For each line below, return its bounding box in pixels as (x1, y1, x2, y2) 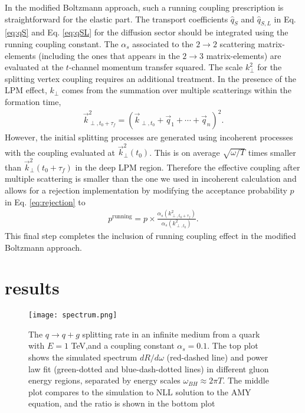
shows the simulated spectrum (28, 351, 137, 363)
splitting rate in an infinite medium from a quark (82, 327, 260, 340)
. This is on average (149, 146, 220, 158)
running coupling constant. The (5, 37, 119, 50)
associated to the (132, 37, 194, 50)
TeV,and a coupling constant (71, 339, 175, 352)
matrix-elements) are (206, 49, 281, 61)
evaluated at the (5, 61, 64, 73)
